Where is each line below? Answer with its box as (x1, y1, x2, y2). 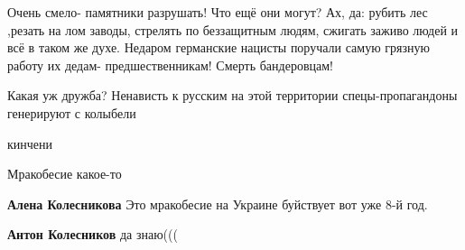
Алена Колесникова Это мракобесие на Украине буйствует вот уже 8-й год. (7, 194, 428, 213)
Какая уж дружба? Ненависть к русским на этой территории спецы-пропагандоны (7, 86, 458, 105)
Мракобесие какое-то (7, 164, 122, 183)
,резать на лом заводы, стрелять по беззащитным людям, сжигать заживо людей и (7, 20, 459, 39)
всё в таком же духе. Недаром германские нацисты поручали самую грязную (7, 38, 430, 57)
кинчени (7, 134, 53, 153)
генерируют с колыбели (7, 103, 136, 122)
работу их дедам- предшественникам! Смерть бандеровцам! (7, 55, 333, 74)
